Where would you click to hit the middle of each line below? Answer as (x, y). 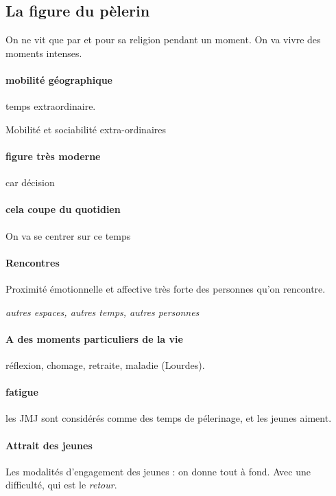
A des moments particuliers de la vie (94, 338)
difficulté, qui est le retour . (61, 485)
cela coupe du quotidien (63, 209)
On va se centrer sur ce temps (68, 235)
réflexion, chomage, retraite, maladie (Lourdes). (105, 364)
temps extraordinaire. (51, 106)
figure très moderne (53, 156)
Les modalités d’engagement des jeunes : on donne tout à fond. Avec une (158, 471)
